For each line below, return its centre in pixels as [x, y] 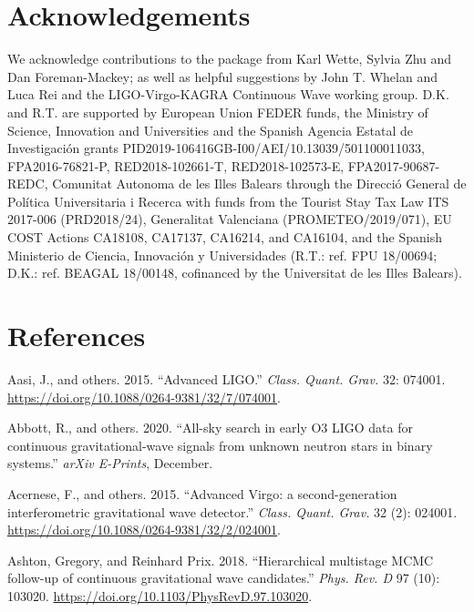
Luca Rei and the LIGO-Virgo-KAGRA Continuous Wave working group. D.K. [228, 94]
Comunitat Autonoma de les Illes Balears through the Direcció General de [259, 184]
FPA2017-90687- [394, 165]
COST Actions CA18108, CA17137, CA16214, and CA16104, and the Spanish [225, 237]
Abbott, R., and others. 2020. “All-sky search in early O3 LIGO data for [211, 428]
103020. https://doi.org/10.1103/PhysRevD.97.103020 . [160, 595]
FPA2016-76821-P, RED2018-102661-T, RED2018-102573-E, [176, 165]
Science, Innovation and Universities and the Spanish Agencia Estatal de [211, 130]
